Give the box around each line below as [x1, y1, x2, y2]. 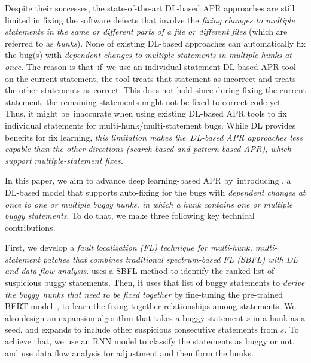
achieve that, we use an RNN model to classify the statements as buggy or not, [5, 335, 295, 347]
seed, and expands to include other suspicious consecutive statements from [5, 323, 278, 335]
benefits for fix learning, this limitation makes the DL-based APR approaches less [5, 130, 303, 143]
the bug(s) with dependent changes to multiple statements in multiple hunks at [5, 48, 292, 61]
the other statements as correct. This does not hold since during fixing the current [5, 84, 306, 96]
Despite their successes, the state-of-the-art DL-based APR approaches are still [5, 2, 295, 14]
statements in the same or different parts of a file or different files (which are [5, 25, 288, 38]
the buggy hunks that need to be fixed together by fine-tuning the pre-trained [5, 288, 283, 300]
